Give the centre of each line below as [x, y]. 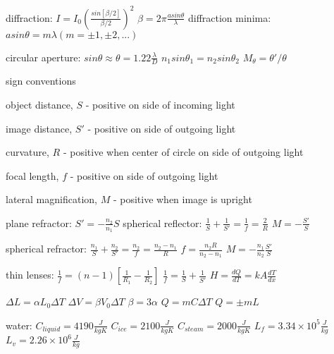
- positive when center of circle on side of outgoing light [183, 152]
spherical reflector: [162, 222]
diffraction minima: [229, 17]
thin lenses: [30, 275]
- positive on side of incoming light [160, 104]
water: [19, 325]
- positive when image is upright [183, 199]
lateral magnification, [51, 199]
